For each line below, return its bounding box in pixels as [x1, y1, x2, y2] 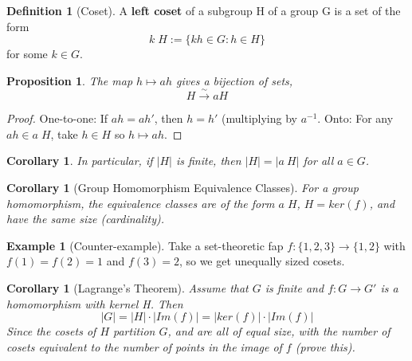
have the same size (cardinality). [6, 210, 165, 227]
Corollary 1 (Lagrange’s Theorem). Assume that [6, 279, 249, 296]
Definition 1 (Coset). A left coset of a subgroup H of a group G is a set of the [6, 2, 401, 18]
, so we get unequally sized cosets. [179, 253, 345, 269]
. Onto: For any [317, 110, 394, 127]
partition [113, 323, 155, 339]
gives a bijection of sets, [176, 72, 293, 88]
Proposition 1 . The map [6, 72, 133, 88]
